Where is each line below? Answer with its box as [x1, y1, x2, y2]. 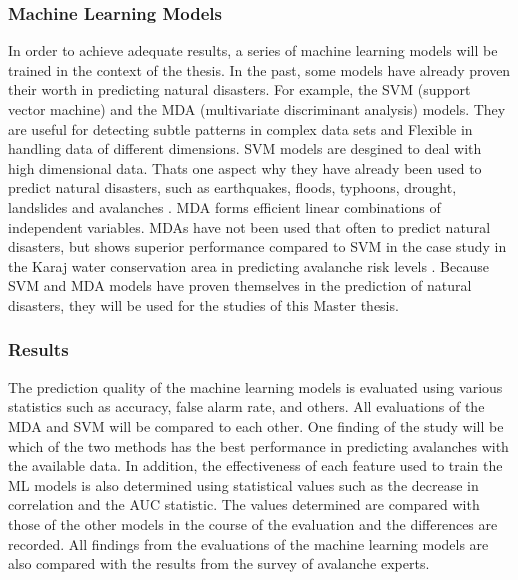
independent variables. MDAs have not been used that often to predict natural [8, 216, 491, 237]
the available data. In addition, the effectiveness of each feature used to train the [8, 455, 503, 476]
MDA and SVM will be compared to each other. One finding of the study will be [8, 415, 504, 436]
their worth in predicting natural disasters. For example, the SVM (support [8, 79, 471, 100]
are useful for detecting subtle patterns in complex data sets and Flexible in [8, 118, 473, 139]
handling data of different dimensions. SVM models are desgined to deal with [8, 138, 482, 159]
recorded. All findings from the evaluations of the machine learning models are [8, 533, 489, 554]
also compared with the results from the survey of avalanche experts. [8, 553, 430, 574]
